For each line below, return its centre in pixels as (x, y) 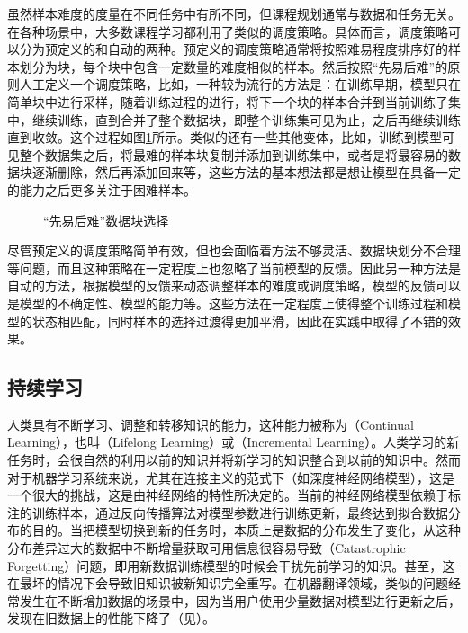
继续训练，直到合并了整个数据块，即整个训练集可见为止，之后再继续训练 (246, 119)
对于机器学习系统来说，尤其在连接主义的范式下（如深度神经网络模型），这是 (231, 477)
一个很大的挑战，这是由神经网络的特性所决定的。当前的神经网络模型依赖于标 (234, 495)
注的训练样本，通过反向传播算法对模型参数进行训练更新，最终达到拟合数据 (228, 512)
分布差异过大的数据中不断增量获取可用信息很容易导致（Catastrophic (207, 548)
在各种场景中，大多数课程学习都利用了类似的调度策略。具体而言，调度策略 (228, 31)
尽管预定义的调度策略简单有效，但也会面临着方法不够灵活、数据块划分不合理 (234, 250)
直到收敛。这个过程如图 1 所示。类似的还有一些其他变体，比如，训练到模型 (225, 137)
